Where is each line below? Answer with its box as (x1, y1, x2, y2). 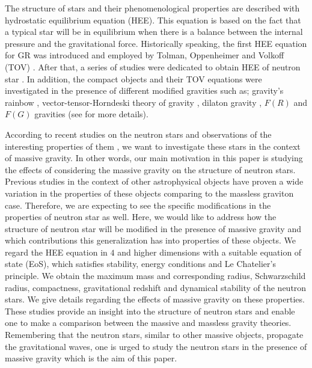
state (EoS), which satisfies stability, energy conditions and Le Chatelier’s (5, 257, 276, 270)
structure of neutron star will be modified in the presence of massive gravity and (5, 222, 301, 235)
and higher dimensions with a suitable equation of (117, 245, 302, 258)
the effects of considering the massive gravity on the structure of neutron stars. (5, 163, 296, 176)
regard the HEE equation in (5, 245, 108, 258)
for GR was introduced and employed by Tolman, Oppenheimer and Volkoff (5, 49, 284, 61)
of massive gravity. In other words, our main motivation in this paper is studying (5, 152, 303, 164)
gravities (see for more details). (34, 108, 148, 120)
